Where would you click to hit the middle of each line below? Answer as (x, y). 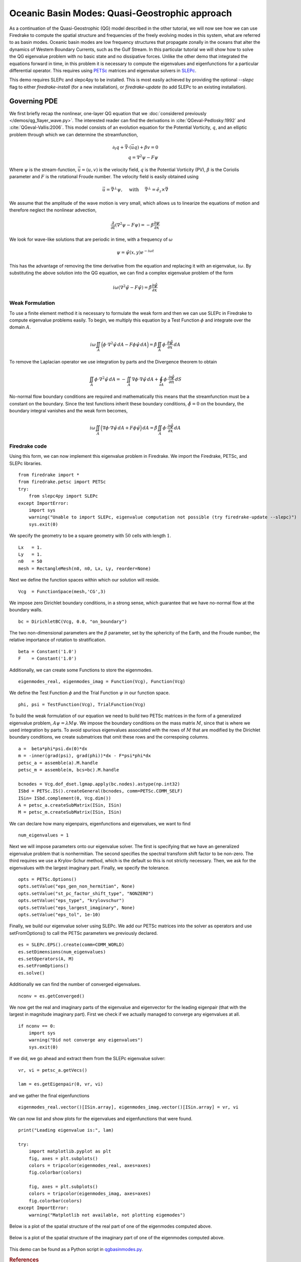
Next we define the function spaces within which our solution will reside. (85, 580)
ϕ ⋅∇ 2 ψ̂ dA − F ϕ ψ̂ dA (125, 344)
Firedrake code (28, 446)
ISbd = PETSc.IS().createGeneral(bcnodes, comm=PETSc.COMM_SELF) (101, 791)
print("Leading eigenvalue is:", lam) (66, 1130)
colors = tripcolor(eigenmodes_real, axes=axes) (90, 1165)
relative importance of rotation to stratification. (58, 640)
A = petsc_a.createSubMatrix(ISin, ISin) (70, 805)
